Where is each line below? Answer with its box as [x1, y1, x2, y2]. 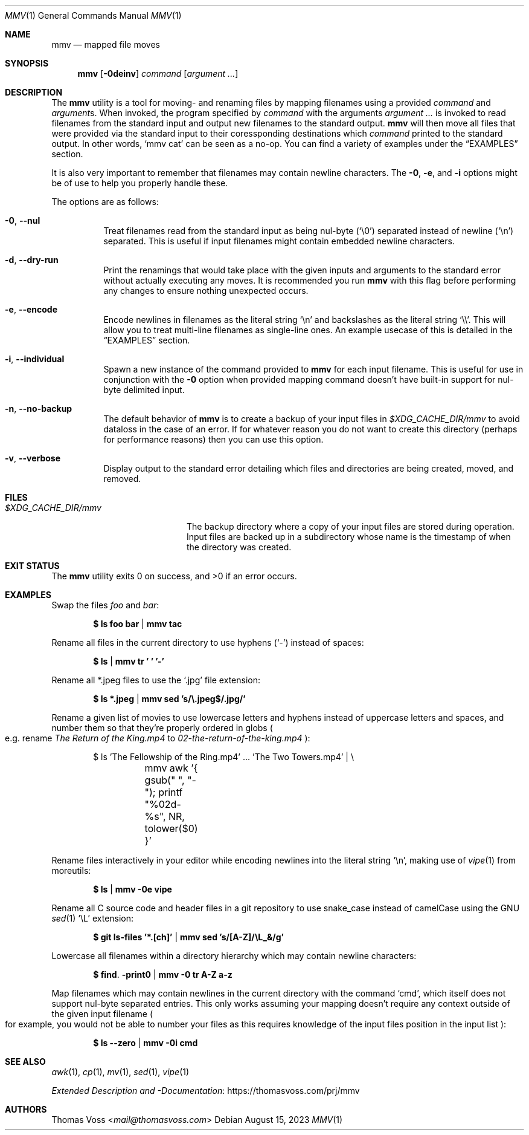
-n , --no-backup [5, 403, 72, 414]
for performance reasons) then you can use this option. [103, 434, 324, 444]
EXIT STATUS [5, 561, 60, 571]
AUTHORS [5, 1104, 47, 1114]
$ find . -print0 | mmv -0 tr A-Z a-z [93, 969, 232, 980]
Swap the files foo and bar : [51, 600, 159, 610]
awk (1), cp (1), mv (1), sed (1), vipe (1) [51, 1067, 190, 1077]
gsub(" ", [144, 774, 185, 786]
